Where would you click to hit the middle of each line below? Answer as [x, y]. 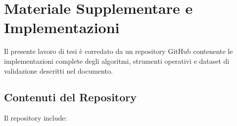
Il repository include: [36, 118]
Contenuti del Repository [71, 97]
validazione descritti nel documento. [58, 70]
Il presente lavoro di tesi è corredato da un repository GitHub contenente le [118, 51]
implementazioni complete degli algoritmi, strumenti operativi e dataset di [117, 61]
